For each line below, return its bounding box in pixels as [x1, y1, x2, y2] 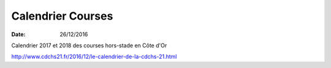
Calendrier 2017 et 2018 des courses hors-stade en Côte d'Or [11, 42, 167, 49]
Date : [11, 31, 26, 38]
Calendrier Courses [11, 9, 113, 23]
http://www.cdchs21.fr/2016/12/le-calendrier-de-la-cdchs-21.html [11, 53, 177, 61]
